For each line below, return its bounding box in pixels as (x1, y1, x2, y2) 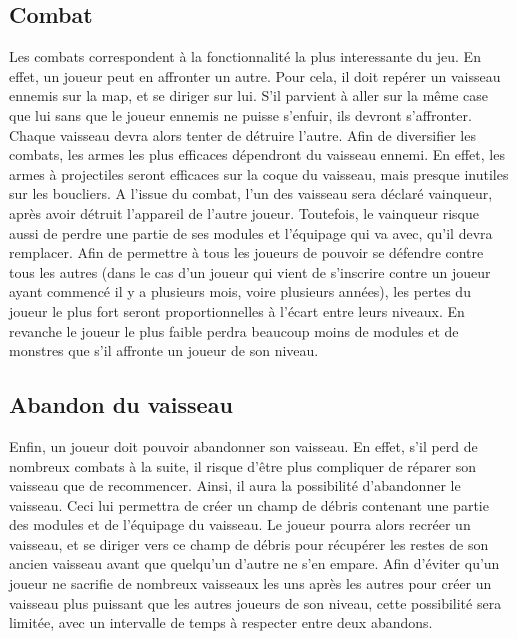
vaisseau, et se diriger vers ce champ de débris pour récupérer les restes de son (9, 533, 489, 554)
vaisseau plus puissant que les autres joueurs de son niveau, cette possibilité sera (9, 592, 502, 613)
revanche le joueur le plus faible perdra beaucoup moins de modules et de (9, 320, 459, 341)
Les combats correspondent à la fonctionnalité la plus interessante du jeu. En (9, 46, 481, 67)
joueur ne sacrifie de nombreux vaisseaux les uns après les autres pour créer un (9, 573, 492, 594)
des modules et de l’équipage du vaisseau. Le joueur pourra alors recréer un (9, 514, 471, 535)
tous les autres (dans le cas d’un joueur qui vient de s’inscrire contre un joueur (9, 261, 491, 282)
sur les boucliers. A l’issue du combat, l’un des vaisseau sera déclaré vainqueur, (9, 183, 493, 204)
